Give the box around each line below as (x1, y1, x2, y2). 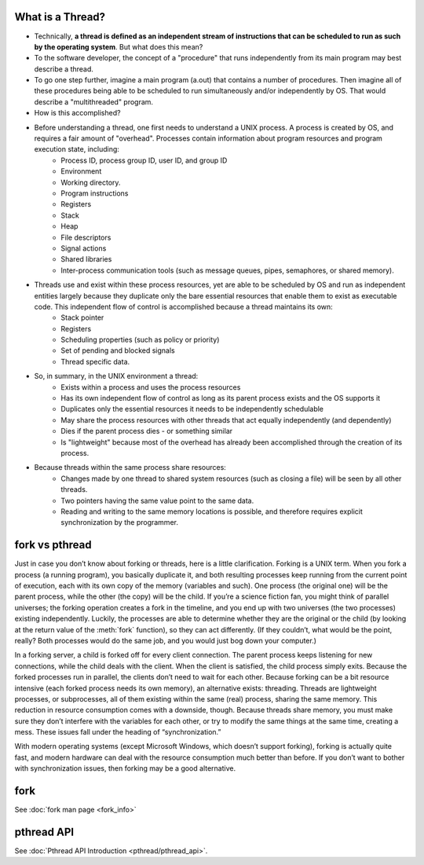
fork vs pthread (14, 538, 92, 552)
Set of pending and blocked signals (60, 346, 176, 355)
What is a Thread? (14, 10, 106, 24)
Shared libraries (60, 255, 112, 264)
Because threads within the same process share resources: (34, 463, 227, 472)
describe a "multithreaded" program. (34, 97, 153, 106)
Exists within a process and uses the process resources (60, 382, 241, 392)
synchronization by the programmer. (60, 518, 178, 527)
